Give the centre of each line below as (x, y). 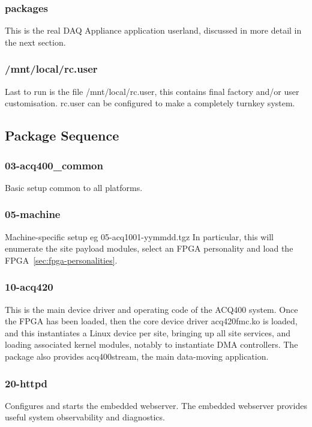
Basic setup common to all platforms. (74, 187)
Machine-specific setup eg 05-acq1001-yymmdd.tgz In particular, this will (139, 236)
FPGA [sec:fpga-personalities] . (61, 260)
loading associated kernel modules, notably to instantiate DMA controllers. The (151, 344)
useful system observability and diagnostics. (85, 417)
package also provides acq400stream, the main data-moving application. (137, 356)
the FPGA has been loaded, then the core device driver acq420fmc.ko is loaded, (151, 321)
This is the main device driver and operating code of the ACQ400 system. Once (151, 309)
